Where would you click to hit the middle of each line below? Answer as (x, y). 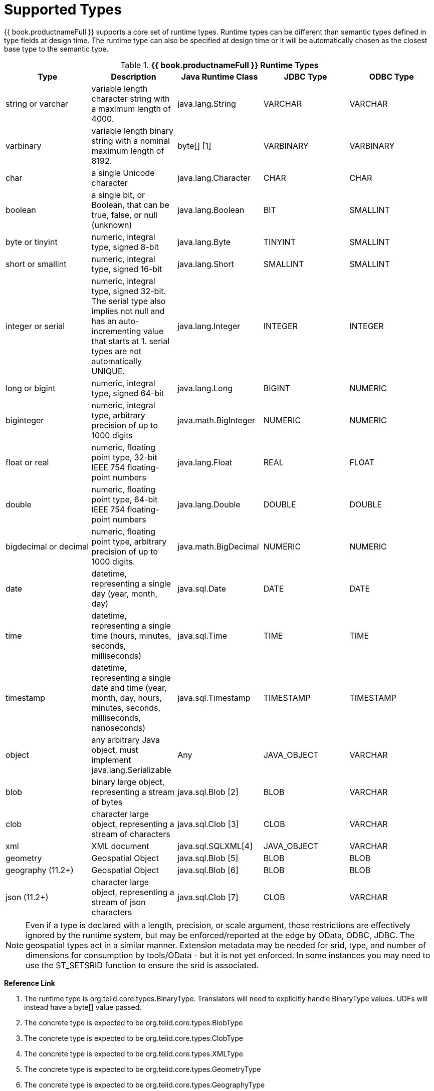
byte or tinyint (32, 242)
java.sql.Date (202, 588)
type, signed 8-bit (125, 247)
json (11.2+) (27, 897)
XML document (120, 846)
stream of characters (131, 834)
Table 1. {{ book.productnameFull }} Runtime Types (220, 65)
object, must (115, 750)
